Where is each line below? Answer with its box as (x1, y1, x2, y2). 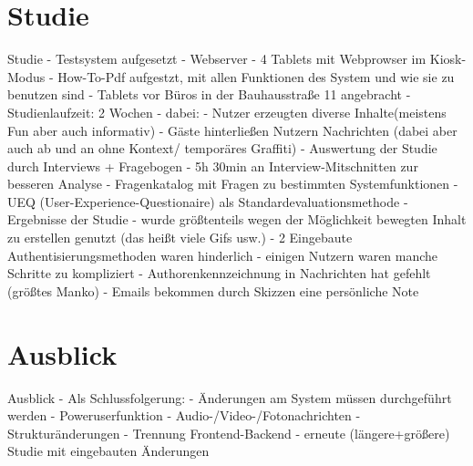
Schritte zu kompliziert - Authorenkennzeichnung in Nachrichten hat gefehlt (7, 264, 431, 283)
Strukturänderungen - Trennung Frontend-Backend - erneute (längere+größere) (7, 423, 450, 442)
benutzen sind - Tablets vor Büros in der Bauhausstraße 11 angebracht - (7, 85, 411, 104)
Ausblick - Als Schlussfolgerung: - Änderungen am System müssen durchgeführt (7, 388, 452, 407)
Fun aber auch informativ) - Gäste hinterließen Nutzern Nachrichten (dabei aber (7, 120, 458, 140)
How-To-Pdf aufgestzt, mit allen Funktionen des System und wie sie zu (57, 67, 455, 86)
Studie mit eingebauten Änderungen (7, 441, 210, 461)
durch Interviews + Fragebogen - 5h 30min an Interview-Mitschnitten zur (7, 156, 418, 175)
